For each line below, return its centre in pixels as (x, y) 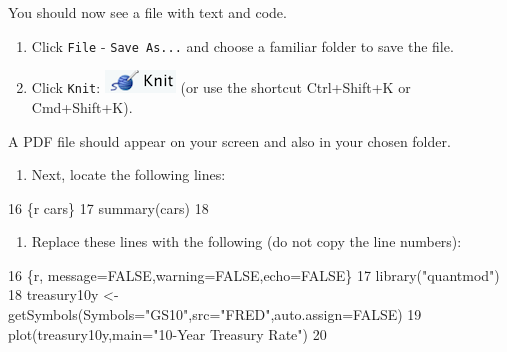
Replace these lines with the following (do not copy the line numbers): (246, 241)
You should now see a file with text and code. (147, 12)
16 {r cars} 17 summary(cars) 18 (108, 207)
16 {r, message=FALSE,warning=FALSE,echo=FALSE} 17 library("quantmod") (254, 274)
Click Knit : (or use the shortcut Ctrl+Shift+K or (221, 87)
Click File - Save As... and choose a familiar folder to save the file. (242, 45)
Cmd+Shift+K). (82, 106)
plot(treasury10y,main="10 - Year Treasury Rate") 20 (167, 333)
